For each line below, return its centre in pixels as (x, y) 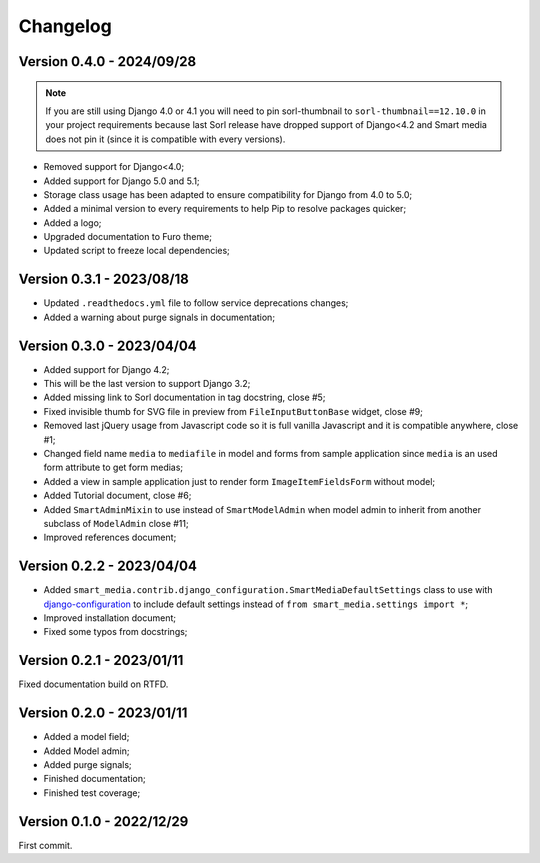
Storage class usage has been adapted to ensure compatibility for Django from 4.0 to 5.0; (228, 194)
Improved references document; (110, 537)
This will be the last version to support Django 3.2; (147, 384)
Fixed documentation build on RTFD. (93, 684)
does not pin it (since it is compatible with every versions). (165, 139)
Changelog (65, 26)
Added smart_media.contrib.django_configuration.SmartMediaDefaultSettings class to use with (268, 590)
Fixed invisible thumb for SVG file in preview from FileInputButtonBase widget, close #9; (233, 411)
